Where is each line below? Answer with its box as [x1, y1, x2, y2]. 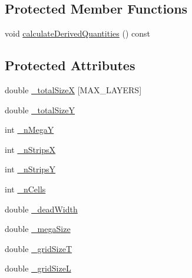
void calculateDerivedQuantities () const [5, 27, 150, 40]
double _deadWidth [5, 202, 78, 215]
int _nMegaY [5, 123, 54, 136]
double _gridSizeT [5, 242, 72, 254]
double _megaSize [5, 223, 71, 235]
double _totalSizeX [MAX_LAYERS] [5, 84, 142, 96]
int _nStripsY [5, 163, 56, 175]
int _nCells [5, 182, 46, 195]
